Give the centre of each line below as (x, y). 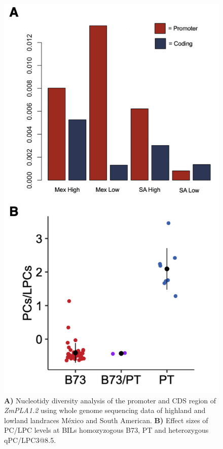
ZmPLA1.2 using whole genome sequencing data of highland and (105, 410)
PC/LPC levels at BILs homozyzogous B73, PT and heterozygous (106, 430)
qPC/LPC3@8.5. (30, 440)
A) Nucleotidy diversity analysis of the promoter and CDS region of (110, 400)
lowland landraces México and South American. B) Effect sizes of (106, 420)
